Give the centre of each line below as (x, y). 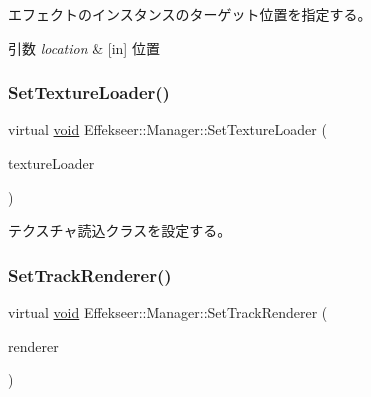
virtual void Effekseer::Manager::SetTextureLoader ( (167, 129)
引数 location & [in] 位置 (84, 47)
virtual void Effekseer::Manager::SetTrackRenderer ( (168, 312)
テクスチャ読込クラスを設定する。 (120, 230)
